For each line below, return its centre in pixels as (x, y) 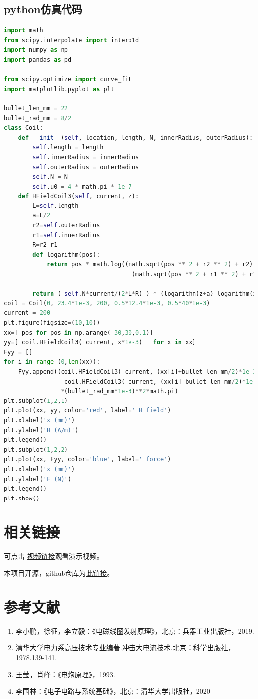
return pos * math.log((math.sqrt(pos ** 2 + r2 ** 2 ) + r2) (150, 264)
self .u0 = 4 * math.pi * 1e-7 (82, 186)
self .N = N (50, 177)
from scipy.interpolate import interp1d (72, 40)
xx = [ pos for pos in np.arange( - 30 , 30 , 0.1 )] (79, 333)
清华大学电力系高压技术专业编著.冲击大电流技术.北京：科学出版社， (125, 648)
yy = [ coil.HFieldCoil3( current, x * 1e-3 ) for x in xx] (100, 343)
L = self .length (56, 206)
